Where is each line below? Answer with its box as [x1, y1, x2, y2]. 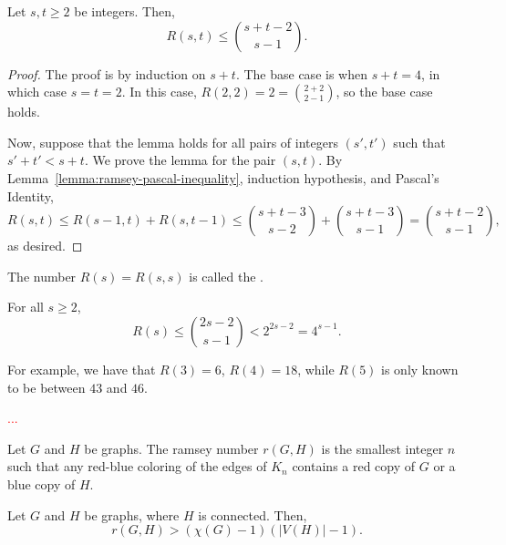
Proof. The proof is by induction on [7, 64, 206, 83]
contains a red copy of [292, 457, 416, 476]
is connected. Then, [198, 505, 307, 524]
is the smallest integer [321, 438, 444, 458]
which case [7, 82, 67, 101]
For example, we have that [7, 359, 156, 378]
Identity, [7, 186, 54, 205]
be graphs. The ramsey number [84, 438, 259, 458]
